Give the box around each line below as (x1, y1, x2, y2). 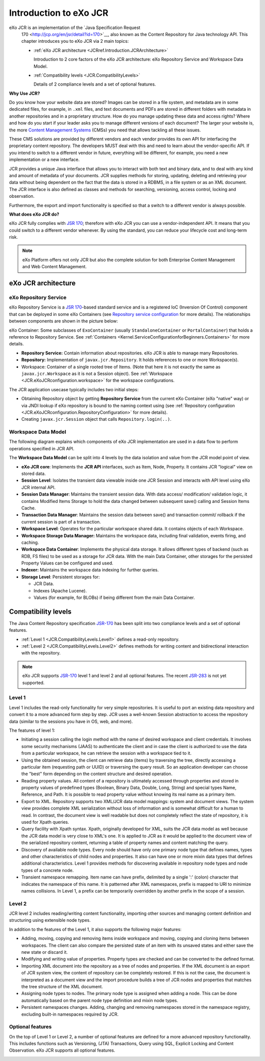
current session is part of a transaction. (21, 519, 101, 525)
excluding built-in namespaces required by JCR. (21, 1011, 119, 1017)
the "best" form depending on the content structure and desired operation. (21, 771, 173, 777)
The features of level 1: (9, 727, 55, 733)
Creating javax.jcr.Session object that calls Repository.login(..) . (21, 416, 172, 422)
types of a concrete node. (21, 867, 74, 873)
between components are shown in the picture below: (9, 318, 118, 324)
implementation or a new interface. (9, 156, 80, 162)
